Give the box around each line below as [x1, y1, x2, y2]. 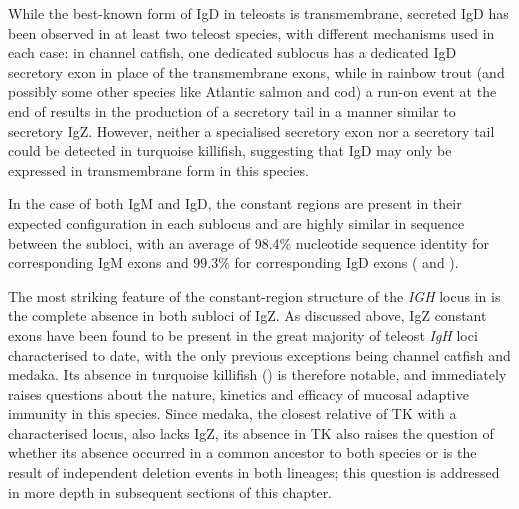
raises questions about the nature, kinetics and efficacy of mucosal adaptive [8, 383, 469, 404]
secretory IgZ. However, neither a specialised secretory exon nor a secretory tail [8, 120, 495, 141]
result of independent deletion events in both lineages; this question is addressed [8, 462, 500, 483]
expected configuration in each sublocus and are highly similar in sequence [8, 212, 465, 233]
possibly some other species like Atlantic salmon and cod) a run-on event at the [8, 81, 497, 102]
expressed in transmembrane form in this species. [8, 159, 309, 180]
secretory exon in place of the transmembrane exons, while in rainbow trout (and [8, 61, 505, 82]
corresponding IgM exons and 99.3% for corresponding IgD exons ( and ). [8, 252, 459, 273]
